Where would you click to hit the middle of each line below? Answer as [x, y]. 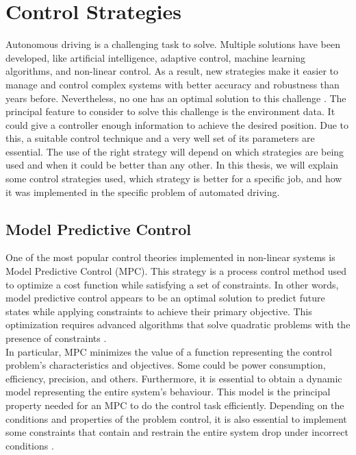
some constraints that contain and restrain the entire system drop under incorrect [177, 432]
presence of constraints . [56, 338]
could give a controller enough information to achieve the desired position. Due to [177, 124]
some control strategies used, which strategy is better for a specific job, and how [174, 179]
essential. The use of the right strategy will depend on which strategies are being [175, 151]
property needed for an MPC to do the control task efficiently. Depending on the [175, 405]
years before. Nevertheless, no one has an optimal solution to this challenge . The [176, 98]
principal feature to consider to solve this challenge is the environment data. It [170, 111]
